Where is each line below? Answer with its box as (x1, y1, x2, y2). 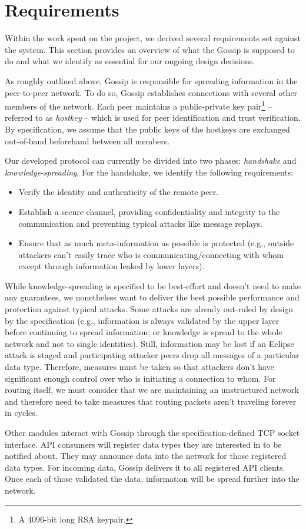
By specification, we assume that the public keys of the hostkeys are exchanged (5, 123, 290, 135)
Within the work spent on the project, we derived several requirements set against (5, 32, 301, 44)
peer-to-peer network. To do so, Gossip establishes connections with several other (5, 86, 298, 98)
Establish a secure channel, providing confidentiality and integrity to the (18, 205, 280, 217)
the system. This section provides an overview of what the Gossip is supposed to (5, 43, 295, 55)
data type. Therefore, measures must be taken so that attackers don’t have (5, 361, 274, 373)
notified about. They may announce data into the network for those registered (5, 449, 287, 462)
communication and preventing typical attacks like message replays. (18, 217, 262, 229)
